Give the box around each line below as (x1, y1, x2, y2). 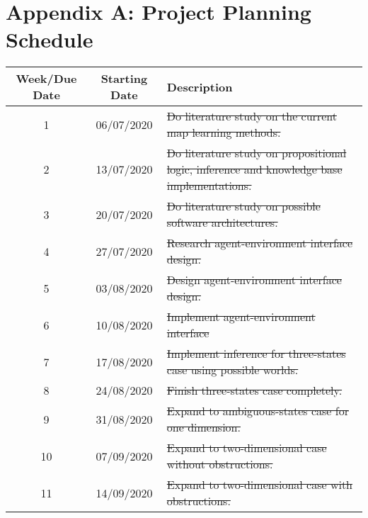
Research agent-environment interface (166, 235, 353, 252)
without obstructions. (166, 456, 273, 473)
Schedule (6, 25, 93, 54)
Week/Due (16, 70, 77, 87)
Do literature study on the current (166, 108, 337, 125)
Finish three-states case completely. (166, 382, 343, 399)
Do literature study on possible (166, 198, 321, 215)
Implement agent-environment (166, 308, 316, 325)
